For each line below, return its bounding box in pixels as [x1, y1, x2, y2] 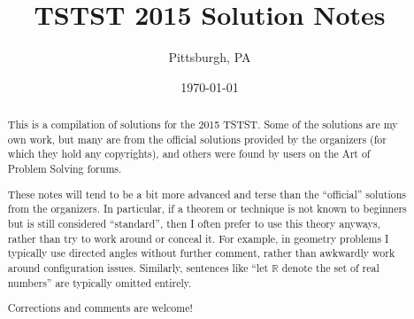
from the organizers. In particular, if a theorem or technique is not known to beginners [7, 201, 407, 216]
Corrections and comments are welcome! [7, 300, 193, 315]
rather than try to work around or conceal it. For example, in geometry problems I [7, 230, 389, 245]
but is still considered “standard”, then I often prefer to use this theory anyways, [7, 215, 380, 230]
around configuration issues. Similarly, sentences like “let [7, 260, 269, 275]
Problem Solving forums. [7, 161, 122, 176]
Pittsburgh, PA [168, 48, 251, 66]
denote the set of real [281, 260, 379, 275]
